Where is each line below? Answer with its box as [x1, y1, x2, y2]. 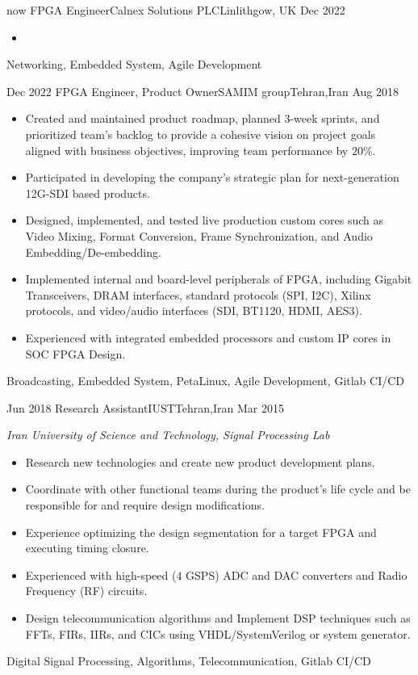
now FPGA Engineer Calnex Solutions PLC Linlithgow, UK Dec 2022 [6, 2, 345, 18]
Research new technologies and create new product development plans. [25, 453, 375, 470]
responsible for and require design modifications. [25, 497, 265, 514]
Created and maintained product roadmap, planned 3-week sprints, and [25, 110, 380, 127]
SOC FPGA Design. [25, 345, 126, 362]
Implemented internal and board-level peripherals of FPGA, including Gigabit [25, 270, 412, 287]
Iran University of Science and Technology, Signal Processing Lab [6, 426, 330, 443]
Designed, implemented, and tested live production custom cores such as [25, 212, 384, 228]
